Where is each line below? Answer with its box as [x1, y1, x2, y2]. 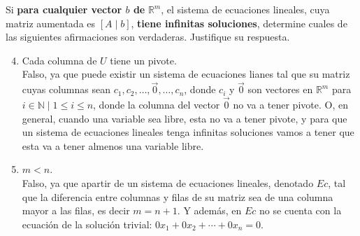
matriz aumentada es [6, 15, 96, 30]
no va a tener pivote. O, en [233, 97, 348, 111]
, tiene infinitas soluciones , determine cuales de [131, 15, 347, 30]
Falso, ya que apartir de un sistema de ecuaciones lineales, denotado [22, 175, 314, 190]
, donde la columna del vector [93, 97, 220, 111]
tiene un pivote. [110, 53, 177, 67]
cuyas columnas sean [22, 82, 111, 97]
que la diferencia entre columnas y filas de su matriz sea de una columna [22, 189, 333, 204]
